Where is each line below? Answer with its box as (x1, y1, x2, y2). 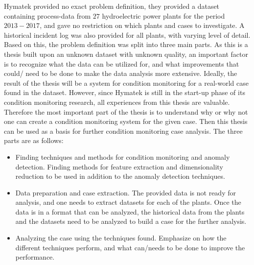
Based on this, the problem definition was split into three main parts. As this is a (4, 39, 248, 49)
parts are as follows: (4, 135, 64, 145)
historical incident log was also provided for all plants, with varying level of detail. (4, 29, 251, 40)
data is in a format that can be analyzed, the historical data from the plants (15, 206, 245, 217)
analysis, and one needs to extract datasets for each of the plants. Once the (15, 197, 241, 207)
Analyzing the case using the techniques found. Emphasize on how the (15, 233, 227, 243)
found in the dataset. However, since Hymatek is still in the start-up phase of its (4, 87, 245, 97)
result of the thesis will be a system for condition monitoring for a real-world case (4, 77, 249, 88)
